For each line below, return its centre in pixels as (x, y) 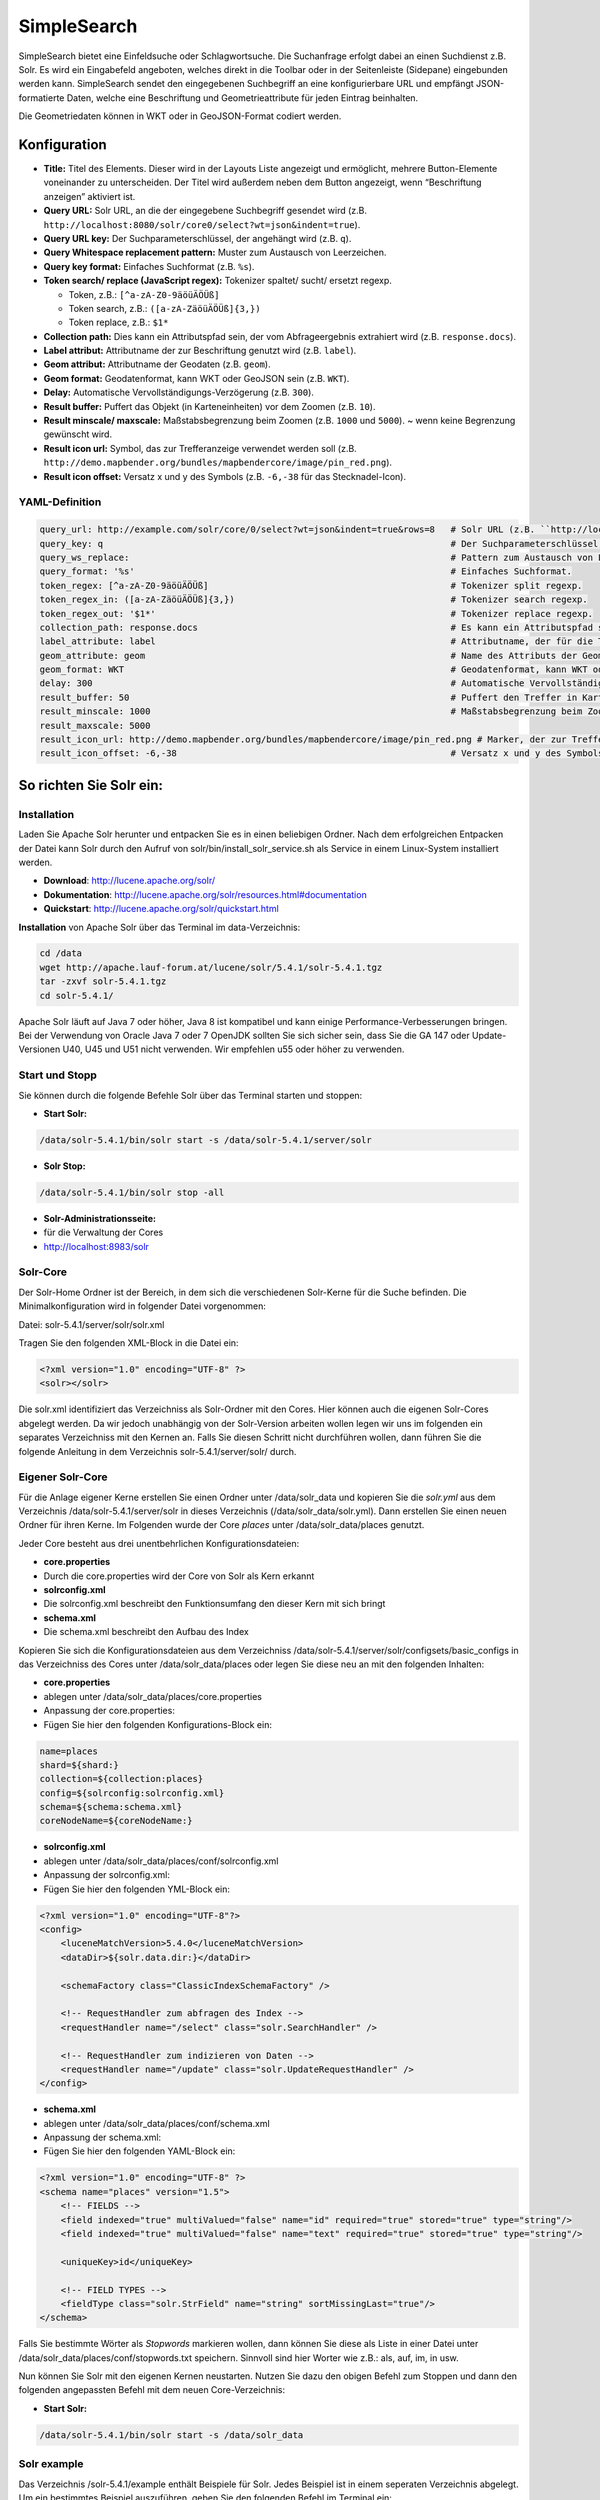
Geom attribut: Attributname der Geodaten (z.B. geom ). (157, 364)
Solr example (51, 2464)
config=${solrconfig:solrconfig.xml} (132, 1793)
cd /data (61, 953)
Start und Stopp (57, 1075)
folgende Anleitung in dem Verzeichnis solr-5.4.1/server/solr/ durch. (157, 1451)
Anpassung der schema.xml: (102, 2137)
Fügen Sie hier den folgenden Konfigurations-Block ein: (157, 1724)
